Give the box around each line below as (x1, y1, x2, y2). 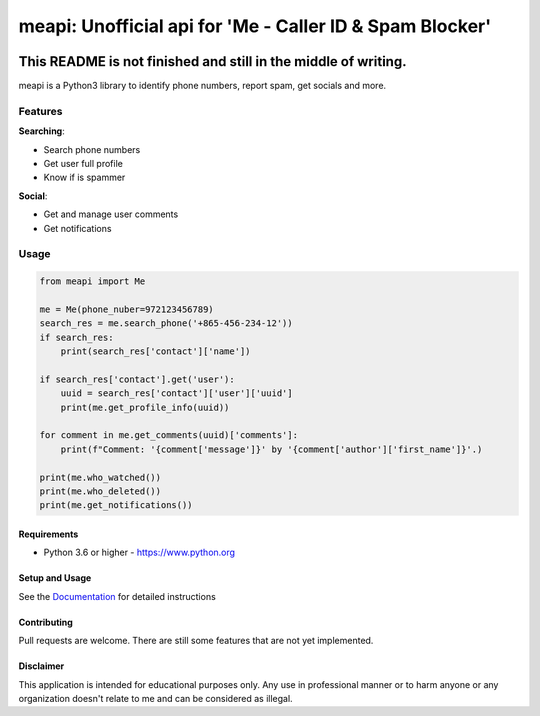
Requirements (18, 528, 79, 540)
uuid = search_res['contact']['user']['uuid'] (60, 388, 294, 399)
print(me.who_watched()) (39, 471, 162, 483)
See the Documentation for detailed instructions (18, 590, 217, 602)
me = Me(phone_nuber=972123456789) (39, 303, 214, 315)
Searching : (18, 125, 65, 137)
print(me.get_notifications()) (39, 500, 194, 511)
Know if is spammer (43, 171, 126, 184)
